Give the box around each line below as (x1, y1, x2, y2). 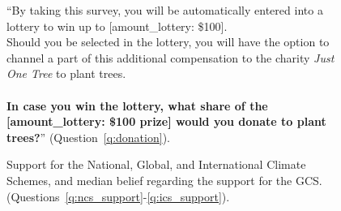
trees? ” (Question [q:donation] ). (6, 128, 170, 145)
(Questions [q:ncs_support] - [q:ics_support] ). (6, 187, 230, 205)
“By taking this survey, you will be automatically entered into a (6, 2, 323, 18)
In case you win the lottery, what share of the (6, 97, 268, 114)
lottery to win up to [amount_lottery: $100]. (6, 17, 228, 34)
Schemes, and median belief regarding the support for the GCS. (6, 171, 322, 188)
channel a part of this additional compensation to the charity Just (6, 49, 335, 66)
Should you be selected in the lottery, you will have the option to (6, 33, 330, 50)
